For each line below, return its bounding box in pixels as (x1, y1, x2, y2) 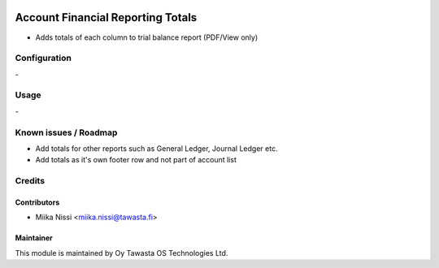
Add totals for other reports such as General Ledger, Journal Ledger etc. (35, 143, 278, 153)
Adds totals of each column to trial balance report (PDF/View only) (35, 32, 259, 42)
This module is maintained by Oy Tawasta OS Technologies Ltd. (15, 248, 228, 257)
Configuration (15, 53, 72, 64)
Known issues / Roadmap (15, 127, 118, 138)
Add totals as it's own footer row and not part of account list (35, 155, 237, 165)
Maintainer (15, 233, 53, 243)
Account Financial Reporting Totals (15, 11, 198, 24)
